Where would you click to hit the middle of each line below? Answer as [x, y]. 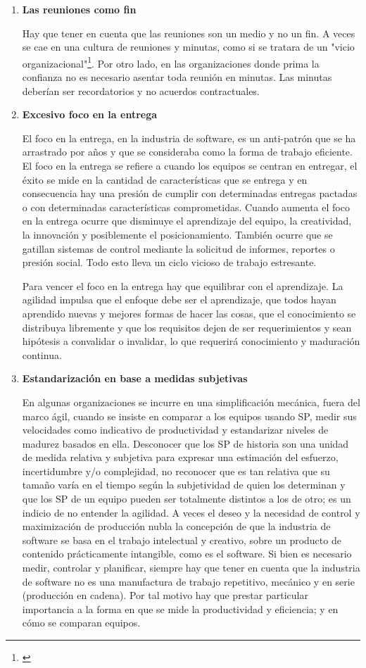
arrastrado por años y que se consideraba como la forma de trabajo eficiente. [187, 152]
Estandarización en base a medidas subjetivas [135, 378]
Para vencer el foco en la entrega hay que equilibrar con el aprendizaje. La [183, 285]
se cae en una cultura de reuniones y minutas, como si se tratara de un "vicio [188, 47]
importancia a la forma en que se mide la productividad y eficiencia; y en [180, 609]
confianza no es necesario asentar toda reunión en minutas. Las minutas [177, 77]
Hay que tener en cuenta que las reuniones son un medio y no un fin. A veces [189, 33]
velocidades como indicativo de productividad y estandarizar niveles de [175, 430]
